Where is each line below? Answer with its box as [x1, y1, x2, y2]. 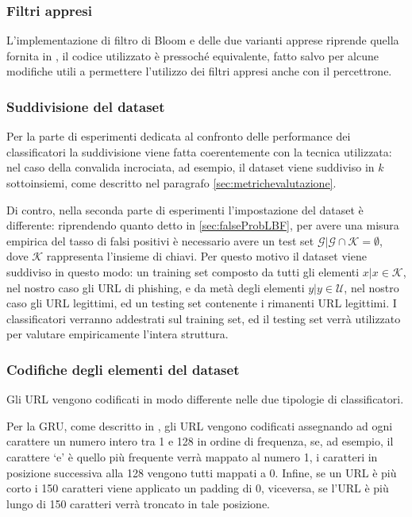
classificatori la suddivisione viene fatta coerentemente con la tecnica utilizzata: [6, 143, 392, 160]
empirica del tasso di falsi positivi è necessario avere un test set [6, 232, 314, 249]
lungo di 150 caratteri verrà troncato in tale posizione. [6, 495, 271, 511]
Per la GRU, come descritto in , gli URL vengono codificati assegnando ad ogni [6, 417, 393, 434]
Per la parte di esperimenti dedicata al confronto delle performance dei [6, 128, 351, 145]
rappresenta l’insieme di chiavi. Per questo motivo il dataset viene [46, 248, 367, 264]
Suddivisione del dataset [6, 96, 165, 116]
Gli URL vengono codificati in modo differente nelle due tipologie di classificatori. [6, 391, 404, 407]
